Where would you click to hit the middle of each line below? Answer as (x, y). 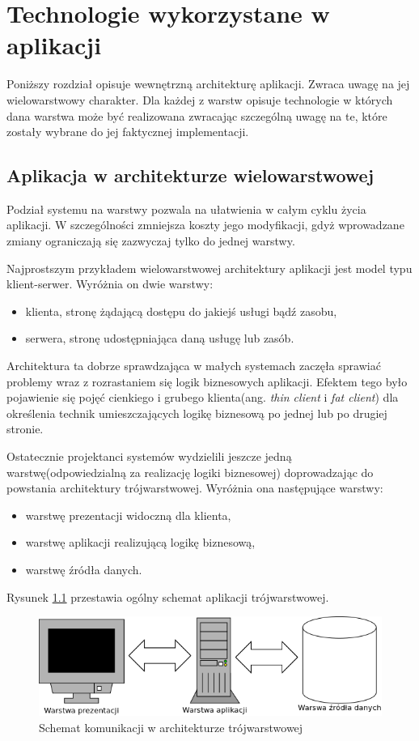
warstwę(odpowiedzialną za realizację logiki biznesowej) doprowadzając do (190, 472)
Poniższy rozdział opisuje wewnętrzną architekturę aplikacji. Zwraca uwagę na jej (208, 84)
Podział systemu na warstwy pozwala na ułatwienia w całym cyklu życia (186, 209)
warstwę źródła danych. (84, 569)
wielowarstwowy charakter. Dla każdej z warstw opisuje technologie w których (200, 99)
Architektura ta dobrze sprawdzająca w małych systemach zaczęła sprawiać (194, 366)
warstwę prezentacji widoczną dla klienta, (128, 515)
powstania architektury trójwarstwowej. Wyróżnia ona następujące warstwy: (195, 488)
